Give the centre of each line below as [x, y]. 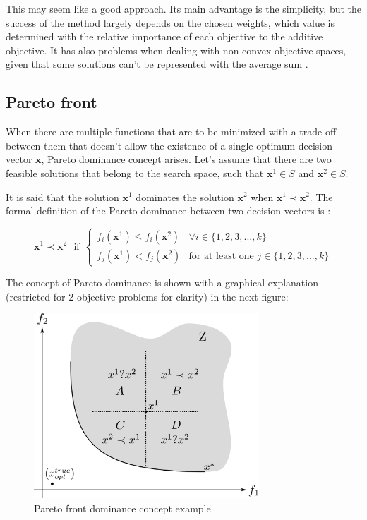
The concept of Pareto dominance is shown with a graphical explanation [162, 283]
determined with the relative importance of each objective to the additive [164, 36]
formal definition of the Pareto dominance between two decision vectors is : [168, 211]
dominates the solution [185, 196]
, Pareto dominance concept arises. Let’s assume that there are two [186, 159]
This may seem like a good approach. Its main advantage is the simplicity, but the [183, 8]
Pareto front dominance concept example [122, 508]
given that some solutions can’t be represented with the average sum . [157, 64]
